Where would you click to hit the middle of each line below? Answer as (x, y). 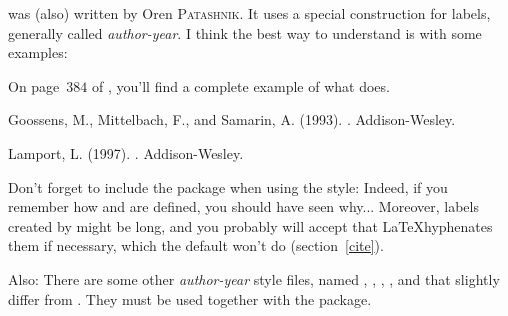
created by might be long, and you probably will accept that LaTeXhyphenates (250, 225)
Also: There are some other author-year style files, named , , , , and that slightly (254, 278)
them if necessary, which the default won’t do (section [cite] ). (196, 245)
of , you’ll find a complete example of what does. (241, 85)
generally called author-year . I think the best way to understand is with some (245, 32)
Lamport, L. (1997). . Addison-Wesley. (126, 152)
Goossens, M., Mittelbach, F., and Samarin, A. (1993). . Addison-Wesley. (232, 119)
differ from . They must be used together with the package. (190, 298)
